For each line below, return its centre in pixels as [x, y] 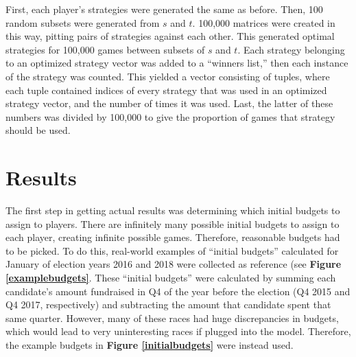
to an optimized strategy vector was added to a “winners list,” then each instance [177, 63]
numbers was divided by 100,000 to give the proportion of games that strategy [170, 116]
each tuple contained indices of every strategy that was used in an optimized [166, 90]
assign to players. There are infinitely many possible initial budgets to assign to [173, 223]
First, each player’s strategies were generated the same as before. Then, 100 [164, 9]
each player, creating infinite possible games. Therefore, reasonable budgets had [173, 237]
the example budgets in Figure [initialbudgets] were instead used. [150, 345]
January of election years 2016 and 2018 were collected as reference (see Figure [174, 264]
